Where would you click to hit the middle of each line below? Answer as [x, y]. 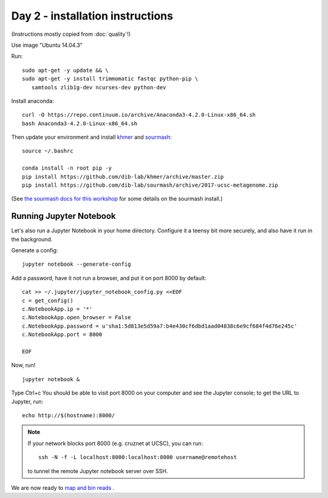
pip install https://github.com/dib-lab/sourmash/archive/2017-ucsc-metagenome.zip [150, 185]
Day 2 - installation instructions [92, 16]
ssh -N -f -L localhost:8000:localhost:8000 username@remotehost [138, 457]
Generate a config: [35, 251]
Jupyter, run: [27, 401]
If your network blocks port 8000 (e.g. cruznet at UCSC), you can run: [115, 443]
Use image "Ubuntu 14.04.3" [47, 45]
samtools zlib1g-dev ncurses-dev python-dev [99, 87]
